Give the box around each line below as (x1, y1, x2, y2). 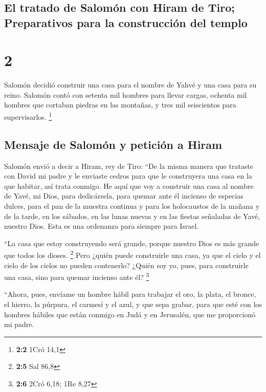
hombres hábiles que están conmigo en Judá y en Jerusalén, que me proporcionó (4, 309, 256, 319)
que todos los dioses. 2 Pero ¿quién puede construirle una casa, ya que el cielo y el (4, 248, 261, 260)
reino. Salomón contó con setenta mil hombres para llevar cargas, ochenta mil (4, 89, 247, 100)
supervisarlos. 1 (4, 110, 52, 122)
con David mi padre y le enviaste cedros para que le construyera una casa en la (4, 170, 252, 181)
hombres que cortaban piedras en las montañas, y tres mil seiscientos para (4, 99, 236, 110)
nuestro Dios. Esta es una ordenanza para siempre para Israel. (4, 221, 199, 231)
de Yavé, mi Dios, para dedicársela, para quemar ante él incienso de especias (4, 190, 243, 201)
